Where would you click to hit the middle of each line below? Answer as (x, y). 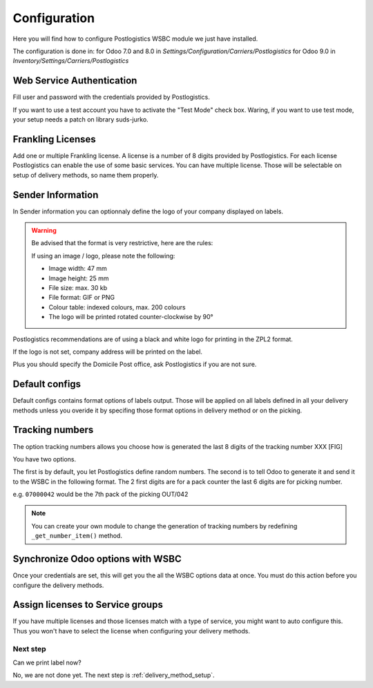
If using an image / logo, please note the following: (103, 256)
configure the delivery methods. (58, 585)
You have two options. (45, 459)
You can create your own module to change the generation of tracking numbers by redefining (164, 526)
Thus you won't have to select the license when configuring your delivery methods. (131, 631)
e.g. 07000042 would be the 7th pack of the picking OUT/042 (101, 495)
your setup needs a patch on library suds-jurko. (80, 120)
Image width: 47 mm (78, 269)
